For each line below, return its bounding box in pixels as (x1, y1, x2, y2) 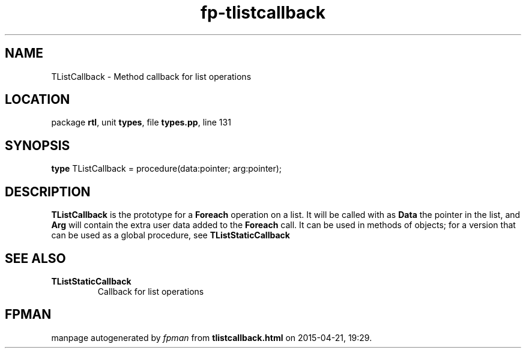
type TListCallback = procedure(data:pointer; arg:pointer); (51, 163, 282, 174)
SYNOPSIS (5, 137, 70, 153)
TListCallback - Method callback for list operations (51, 71, 252, 82)
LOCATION (5, 92, 70, 107)
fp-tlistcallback (200, 2, 326, 23)
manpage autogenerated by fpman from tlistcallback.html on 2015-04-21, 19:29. (51, 332, 372, 343)
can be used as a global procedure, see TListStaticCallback (51, 230, 290, 241)
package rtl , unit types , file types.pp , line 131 (51, 117, 231, 128)
